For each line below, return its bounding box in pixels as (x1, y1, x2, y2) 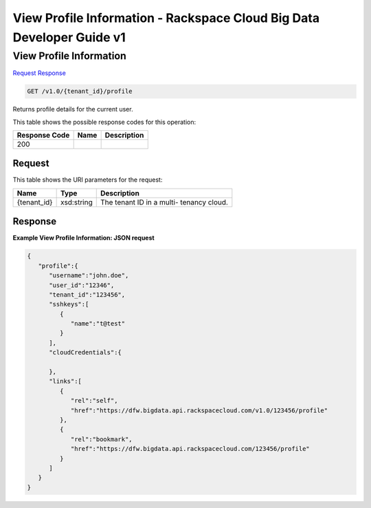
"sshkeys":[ (49, 300, 89, 308)
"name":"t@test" (70, 320, 126, 328)
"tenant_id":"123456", (49, 290, 126, 299)
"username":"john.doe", (49, 272, 129, 279)
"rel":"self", (70, 396, 118, 405)
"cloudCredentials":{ (49, 348, 122, 357)
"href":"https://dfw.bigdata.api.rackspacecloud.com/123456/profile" (70, 445, 311, 453)
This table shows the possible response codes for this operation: (12, 118, 196, 126)
